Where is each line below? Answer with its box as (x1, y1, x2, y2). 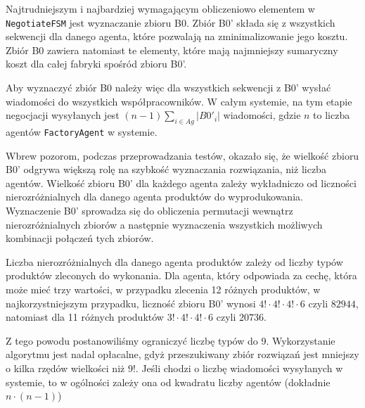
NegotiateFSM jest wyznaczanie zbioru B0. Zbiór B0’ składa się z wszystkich (6, 15, 335, 30)
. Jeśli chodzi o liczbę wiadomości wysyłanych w (135, 360, 343, 375)
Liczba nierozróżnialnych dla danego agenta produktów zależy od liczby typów (6, 254, 343, 269)
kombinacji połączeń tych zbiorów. (6, 231, 154, 246)
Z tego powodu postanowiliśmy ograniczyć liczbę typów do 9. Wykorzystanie (6, 333, 335, 348)
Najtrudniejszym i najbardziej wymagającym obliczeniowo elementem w (6, 1, 315, 15)
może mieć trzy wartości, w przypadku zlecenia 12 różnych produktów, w (6, 282, 321, 297)
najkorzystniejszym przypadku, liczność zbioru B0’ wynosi (6, 295, 256, 310)
